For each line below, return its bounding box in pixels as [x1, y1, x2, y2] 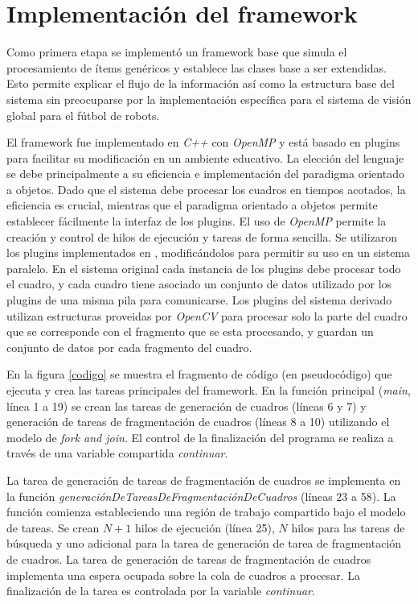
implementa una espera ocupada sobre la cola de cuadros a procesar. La [6, 566, 361, 583]
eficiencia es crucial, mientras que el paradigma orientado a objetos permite [6, 197, 378, 213]
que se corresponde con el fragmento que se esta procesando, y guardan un [6, 323, 374, 340]
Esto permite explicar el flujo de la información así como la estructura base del [6, 75, 395, 92]
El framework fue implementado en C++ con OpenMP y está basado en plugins [6, 134, 400, 151]
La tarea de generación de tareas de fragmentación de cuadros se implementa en [6, 471, 401, 488]
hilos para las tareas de [291, 519, 405, 536]
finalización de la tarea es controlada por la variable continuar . [6, 582, 315, 599]
